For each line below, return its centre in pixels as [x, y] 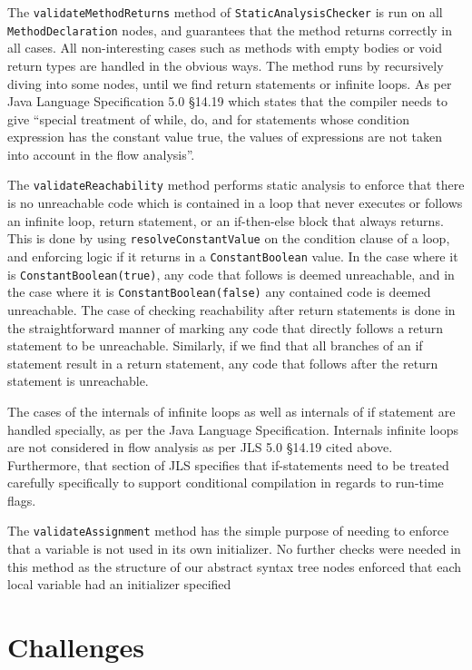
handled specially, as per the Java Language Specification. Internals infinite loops [233, 429]
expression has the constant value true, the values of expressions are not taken [225, 137]
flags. [22, 500]
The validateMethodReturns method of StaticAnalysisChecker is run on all [225, 12]
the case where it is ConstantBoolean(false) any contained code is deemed [219, 292]
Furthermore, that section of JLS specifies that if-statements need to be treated [228, 464]
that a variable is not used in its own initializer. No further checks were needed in [234, 549]
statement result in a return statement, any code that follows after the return [223, 363]
